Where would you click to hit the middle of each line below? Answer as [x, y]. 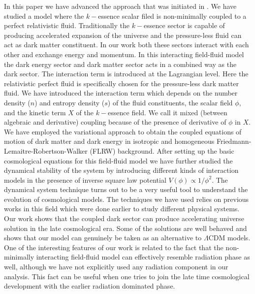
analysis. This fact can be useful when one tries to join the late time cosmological [127, 276]
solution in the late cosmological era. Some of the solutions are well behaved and [126, 228]
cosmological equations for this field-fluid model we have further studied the [118, 160]
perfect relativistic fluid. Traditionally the [67, 25]
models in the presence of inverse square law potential [85, 180]
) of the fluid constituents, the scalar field [170, 102]
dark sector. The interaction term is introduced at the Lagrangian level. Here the [126, 74]
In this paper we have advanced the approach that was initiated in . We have [120, 6]
